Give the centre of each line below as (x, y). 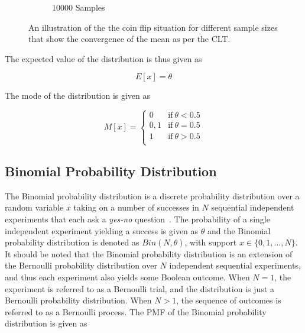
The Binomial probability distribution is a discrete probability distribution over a (152, 195)
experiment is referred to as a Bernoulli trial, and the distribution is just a (139, 288)
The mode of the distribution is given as (78, 96)
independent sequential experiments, (235, 265)
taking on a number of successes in (136, 207)
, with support (211, 242)
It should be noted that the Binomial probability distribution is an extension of (149, 253)
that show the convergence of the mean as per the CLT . (129, 39)
